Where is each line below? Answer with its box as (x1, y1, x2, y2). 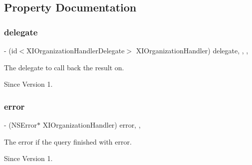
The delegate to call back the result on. (4, 62, 124, 72)
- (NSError (4, 120, 37, 130)
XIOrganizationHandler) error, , (42, 120, 141, 130)
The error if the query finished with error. (4, 136, 132, 147)
